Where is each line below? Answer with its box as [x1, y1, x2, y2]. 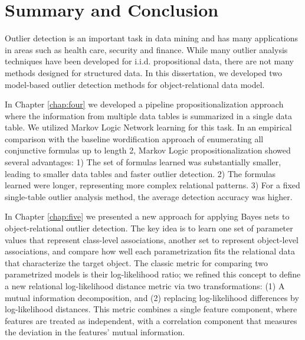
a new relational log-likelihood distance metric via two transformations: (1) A [5, 280, 285, 292]
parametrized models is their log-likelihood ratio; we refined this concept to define [5, 268, 301, 280]
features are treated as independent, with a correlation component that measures [5, 314, 297, 326]
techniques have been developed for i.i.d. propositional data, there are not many [5, 55, 294, 67]
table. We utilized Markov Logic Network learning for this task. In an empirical [5, 121, 292, 133]
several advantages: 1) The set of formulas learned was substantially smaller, [5, 156, 281, 168]
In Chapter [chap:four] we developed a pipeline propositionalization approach [5, 98, 284, 110]
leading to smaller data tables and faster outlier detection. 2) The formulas [5, 167, 276, 179]
